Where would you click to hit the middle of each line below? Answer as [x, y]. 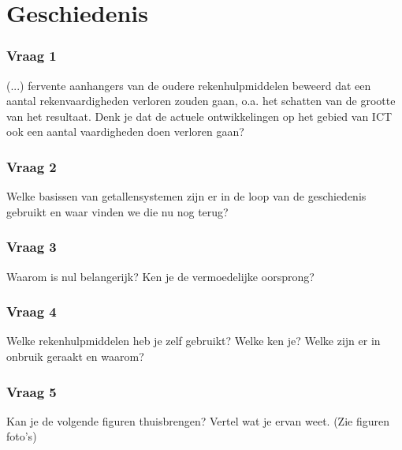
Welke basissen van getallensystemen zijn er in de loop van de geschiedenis [186, 196]
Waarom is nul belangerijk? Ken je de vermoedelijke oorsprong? [160, 276]
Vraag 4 [32, 311]
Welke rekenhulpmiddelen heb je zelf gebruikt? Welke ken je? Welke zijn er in [194, 341]
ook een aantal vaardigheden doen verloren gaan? [125, 131]
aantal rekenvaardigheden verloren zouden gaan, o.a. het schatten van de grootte [201, 101]
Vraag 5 [32, 391]
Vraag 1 [32, 56]
